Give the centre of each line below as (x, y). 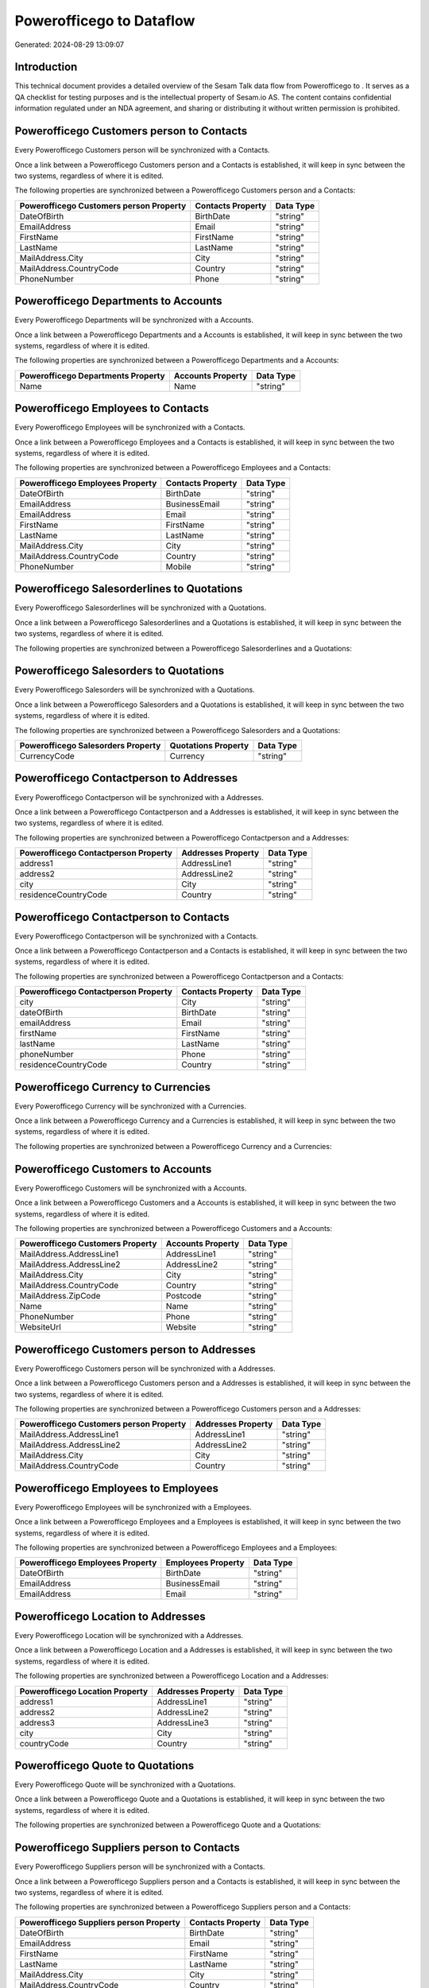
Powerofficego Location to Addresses (110, 1616)
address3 (37, 1722)
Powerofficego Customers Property (88, 1244)
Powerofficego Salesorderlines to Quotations (129, 589)
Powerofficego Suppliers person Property (100, 1922)
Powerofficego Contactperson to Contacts (122, 917)
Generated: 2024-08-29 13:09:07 (70, 45)
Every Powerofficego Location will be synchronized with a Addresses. (129, 1635)
